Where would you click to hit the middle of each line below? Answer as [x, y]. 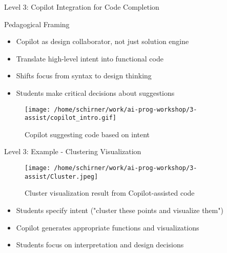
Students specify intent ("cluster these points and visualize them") [120, 210]
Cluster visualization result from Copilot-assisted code [110, 193]
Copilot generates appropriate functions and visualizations [108, 227]
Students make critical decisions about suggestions [95, 92]
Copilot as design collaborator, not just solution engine [102, 41]
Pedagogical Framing [37, 24]
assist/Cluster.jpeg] [61, 176]
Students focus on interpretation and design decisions [100, 245]
